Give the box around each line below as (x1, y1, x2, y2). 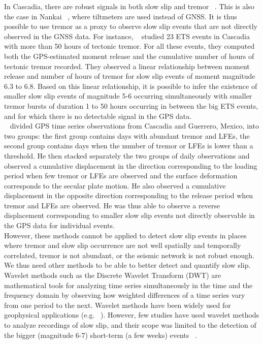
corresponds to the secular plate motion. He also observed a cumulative (4, 180, 226, 191)
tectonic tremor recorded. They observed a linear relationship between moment (4, 60, 250, 71)
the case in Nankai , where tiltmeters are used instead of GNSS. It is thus (4, 11, 237, 21)
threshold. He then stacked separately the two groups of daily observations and (4, 150, 250, 161)
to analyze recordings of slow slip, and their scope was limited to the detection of (4, 320, 256, 330)
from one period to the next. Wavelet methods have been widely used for (4, 299, 231, 310)
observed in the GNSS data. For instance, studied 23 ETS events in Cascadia (4, 30, 250, 41)
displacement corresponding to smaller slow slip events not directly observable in (4, 210, 255, 221)
